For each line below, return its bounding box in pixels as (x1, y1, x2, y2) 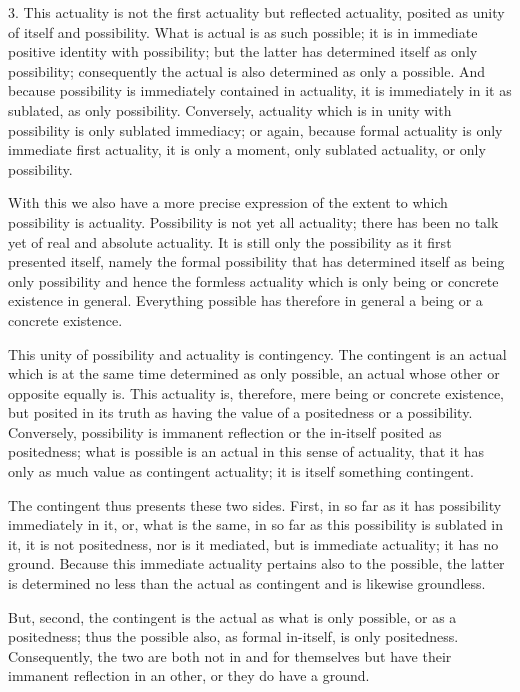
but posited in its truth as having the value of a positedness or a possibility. (8, 402, 473, 423)
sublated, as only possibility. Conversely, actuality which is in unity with (8, 99, 452, 120)
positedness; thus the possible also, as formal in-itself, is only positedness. (8, 626, 459, 647)
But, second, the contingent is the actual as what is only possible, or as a (8, 606, 457, 627)
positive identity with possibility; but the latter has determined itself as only (8, 41, 478, 62)
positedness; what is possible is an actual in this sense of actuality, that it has (8, 441, 485, 462)
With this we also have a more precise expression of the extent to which (8, 192, 448, 213)
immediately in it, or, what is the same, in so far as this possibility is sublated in (8, 514, 504, 535)
